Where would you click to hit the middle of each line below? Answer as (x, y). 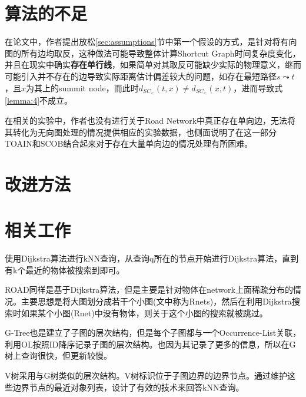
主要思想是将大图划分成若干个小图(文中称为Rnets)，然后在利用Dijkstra (156, 301)
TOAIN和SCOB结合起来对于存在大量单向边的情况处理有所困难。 (129, 143)
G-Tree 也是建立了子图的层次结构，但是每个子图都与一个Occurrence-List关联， (153, 333)
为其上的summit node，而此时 (82, 87)
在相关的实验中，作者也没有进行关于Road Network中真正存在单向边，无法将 (150, 120)
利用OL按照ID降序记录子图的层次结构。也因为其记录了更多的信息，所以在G (150, 344)
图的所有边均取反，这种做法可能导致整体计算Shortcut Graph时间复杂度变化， (153, 53)
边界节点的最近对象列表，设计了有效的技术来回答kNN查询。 (128, 387)
